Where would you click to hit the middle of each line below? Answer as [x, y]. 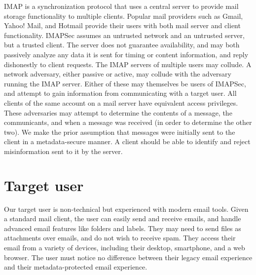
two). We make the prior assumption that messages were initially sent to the [120, 132]
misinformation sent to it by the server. [63, 151]
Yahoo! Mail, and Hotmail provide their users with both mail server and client [122, 25]
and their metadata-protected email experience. [76, 267]
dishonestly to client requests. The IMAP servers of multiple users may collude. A [128, 64]
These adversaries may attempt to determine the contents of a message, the [118, 112]
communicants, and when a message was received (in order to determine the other [128, 122]
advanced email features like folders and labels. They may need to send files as [123, 228]
